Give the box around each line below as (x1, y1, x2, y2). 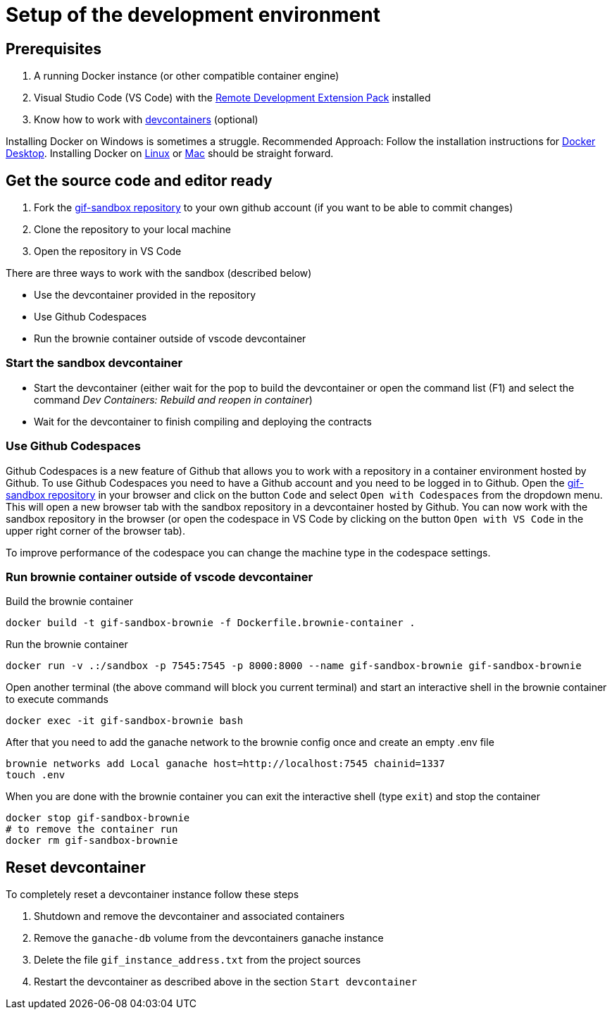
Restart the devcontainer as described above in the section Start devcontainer (34, 976, 418, 988)
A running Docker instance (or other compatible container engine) (34, 70, 339, 82)
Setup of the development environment (6, 3, 380, 27)
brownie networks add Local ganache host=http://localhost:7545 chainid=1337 (6, 758, 445, 770)
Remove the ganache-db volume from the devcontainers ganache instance (34, 932, 384, 945)
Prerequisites (6, 39, 101, 58)
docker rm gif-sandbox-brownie (6, 835, 178, 847)
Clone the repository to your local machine (34, 223, 232, 236)
